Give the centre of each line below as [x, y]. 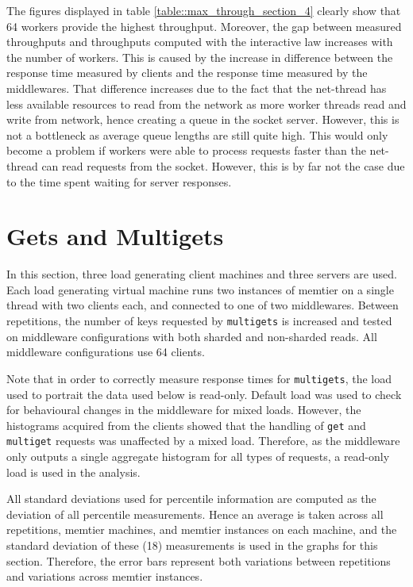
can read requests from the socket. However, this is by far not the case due [223, 165]
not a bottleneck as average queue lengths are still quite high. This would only [197, 134]
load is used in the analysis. [73, 472]
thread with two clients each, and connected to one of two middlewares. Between [203, 305]
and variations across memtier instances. [105, 576]
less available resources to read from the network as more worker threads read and [206, 104]
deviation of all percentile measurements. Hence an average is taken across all [195, 514]
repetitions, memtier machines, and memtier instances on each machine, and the [202, 529]
